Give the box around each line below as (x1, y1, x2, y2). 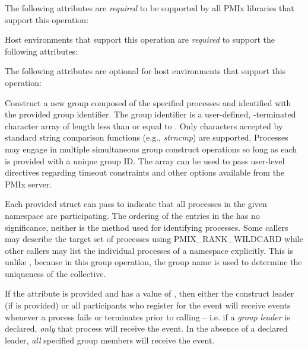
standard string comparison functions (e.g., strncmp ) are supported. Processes (5, 131, 288, 144)
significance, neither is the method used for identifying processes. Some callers (5, 221, 288, 233)
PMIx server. (5, 177, 52, 190)
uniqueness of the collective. (5, 267, 106, 279)
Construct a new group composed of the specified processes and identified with (5, 96, 291, 109)
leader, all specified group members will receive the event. (5, 333, 215, 346)
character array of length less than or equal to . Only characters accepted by (5, 119, 283, 132)
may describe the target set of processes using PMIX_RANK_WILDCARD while (5, 233, 303, 245)
